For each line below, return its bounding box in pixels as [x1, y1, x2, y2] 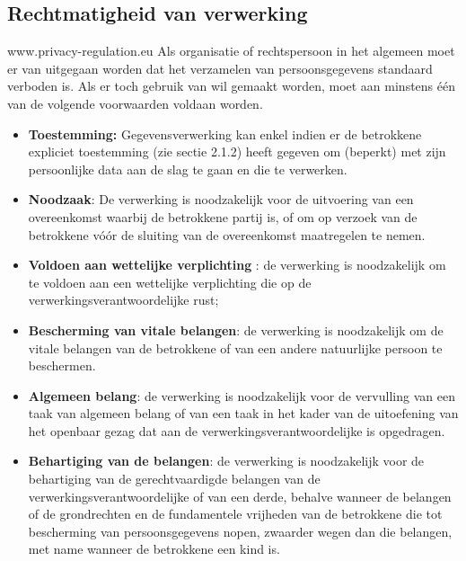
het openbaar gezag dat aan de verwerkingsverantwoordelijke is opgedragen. [28, 421, 445, 440]
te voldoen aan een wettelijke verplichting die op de [28, 272, 312, 291]
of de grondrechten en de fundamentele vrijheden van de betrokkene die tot [28, 504, 443, 523]
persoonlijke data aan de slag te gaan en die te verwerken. [28, 159, 347, 178]
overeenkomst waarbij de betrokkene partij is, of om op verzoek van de [28, 207, 418, 226]
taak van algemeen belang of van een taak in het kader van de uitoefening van [28, 404, 459, 423]
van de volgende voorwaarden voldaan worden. [7, 93, 263, 112]
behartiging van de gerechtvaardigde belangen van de [28, 469, 321, 488]
